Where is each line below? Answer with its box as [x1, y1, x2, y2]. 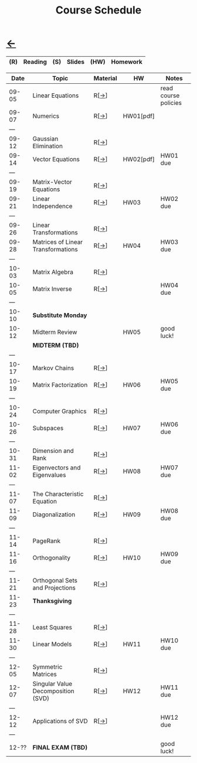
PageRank [32, 537, 61, 545]
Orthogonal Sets [32, 576, 78, 584]
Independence [32, 202, 73, 210]
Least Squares [32, 623, 72, 631]
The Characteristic [32, 490, 84, 498]
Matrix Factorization [32, 380, 88, 389]
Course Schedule [55, 4, 142, 17]
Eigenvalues [32, 471, 66, 479]
